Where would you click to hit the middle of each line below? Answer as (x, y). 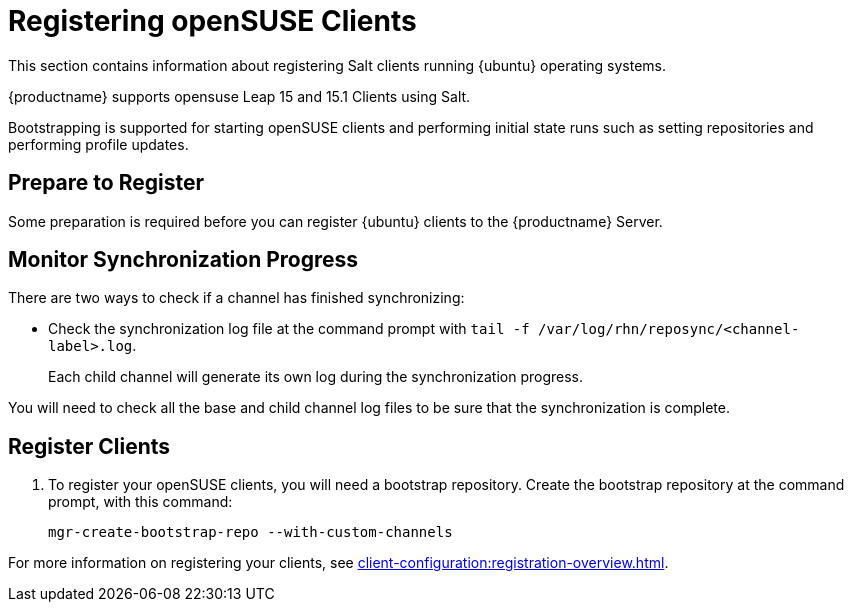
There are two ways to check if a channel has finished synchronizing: (236, 298)
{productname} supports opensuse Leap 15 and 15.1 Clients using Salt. (239, 96)
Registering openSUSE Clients (212, 21)
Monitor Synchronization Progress (183, 260)
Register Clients (89, 446)
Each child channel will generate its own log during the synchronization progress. (316, 377)
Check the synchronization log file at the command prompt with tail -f (289, 329)
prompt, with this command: (140, 502)
